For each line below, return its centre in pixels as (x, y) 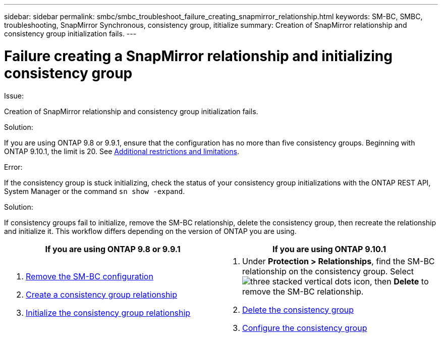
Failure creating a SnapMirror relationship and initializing (198, 56)
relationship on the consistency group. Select (328, 271)
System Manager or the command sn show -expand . (95, 191)
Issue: (14, 95)
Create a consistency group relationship (102, 294)
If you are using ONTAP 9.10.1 (329, 249)
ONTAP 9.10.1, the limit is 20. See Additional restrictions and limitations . (122, 151)
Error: (13, 167)
